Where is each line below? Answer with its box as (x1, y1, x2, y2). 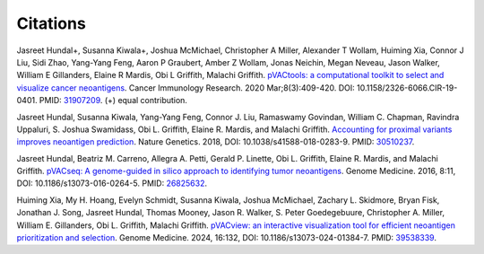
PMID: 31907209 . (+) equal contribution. (39, 95, 188, 106)
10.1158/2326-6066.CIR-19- (357, 82, 458, 93)
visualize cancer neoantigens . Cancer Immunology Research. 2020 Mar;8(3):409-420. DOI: (16, 82, 356, 93)
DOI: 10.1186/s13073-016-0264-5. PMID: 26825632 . (16, 178, 208, 188)
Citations (16, 13, 87, 33)
